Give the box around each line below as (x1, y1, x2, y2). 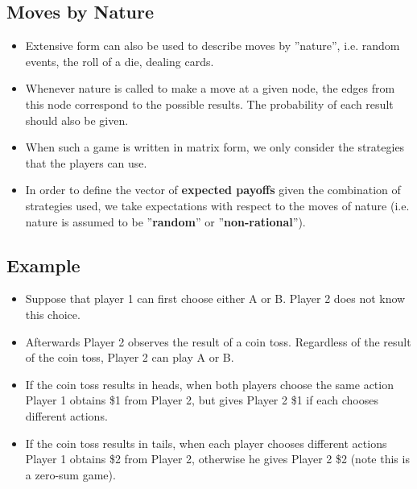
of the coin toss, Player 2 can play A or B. (25, 349, 234, 366)
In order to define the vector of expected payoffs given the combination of (25, 181, 401, 198)
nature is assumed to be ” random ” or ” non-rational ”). (25, 213, 306, 230)
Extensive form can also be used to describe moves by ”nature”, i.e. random (25, 37, 400, 54)
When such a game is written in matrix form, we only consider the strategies (25, 139, 405, 155)
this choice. (25, 305, 81, 322)
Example (6, 252, 81, 277)
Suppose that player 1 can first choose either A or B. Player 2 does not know (25, 290, 406, 307)
